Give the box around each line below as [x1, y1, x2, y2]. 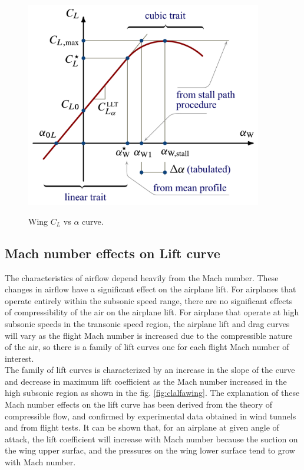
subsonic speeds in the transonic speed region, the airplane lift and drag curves [5, 317, 290, 329]
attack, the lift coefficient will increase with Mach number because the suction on [5, 432, 298, 445]
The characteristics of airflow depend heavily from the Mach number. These [5, 271, 279, 284]
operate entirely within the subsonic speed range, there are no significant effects [5, 294, 293, 306]
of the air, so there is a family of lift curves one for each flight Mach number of [5, 341, 289, 353]
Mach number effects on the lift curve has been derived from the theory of [5, 398, 273, 411]
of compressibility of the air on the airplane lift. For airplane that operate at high [5, 306, 299, 318]
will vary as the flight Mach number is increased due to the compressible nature [5, 329, 293, 341]
